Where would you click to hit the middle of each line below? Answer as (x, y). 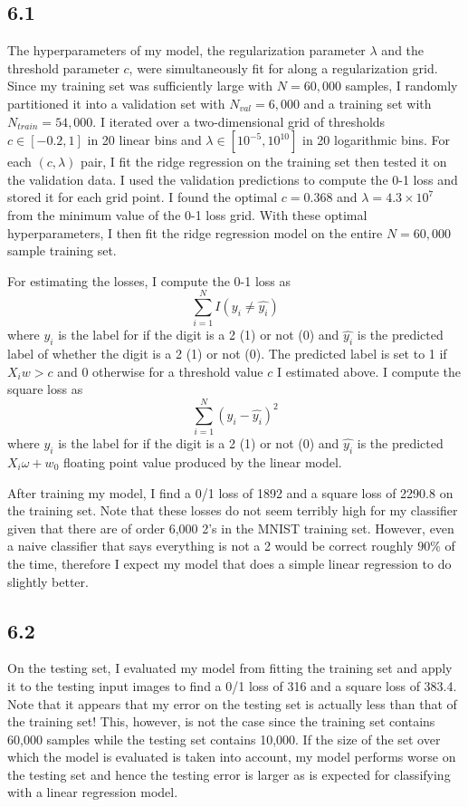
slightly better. (48, 581)
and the (403, 50)
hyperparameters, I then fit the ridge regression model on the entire (195, 232)
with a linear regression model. (93, 792)
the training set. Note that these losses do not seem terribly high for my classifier (233, 510)
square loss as (45, 389)
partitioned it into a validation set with (116, 103)
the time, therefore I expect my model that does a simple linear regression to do (229, 563)
